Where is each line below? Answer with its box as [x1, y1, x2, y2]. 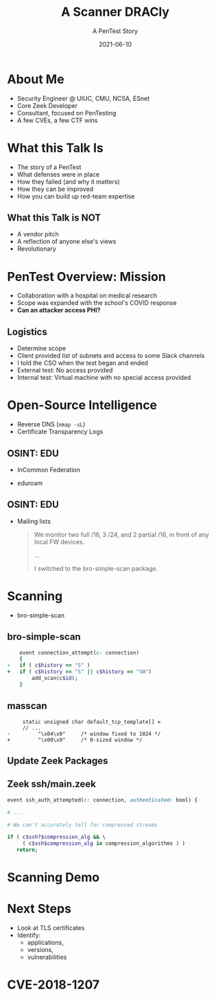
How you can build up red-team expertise [16, 192, 135, 200]
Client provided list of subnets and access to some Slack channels [16, 352, 205, 360]
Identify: [16, 931, 41, 940]
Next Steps [7, 901, 72, 917]
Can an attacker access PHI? [16, 306, 101, 315]
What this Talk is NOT [7, 212, 101, 224]
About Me [7, 71, 64, 87]
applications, [27, 938, 64, 947]
